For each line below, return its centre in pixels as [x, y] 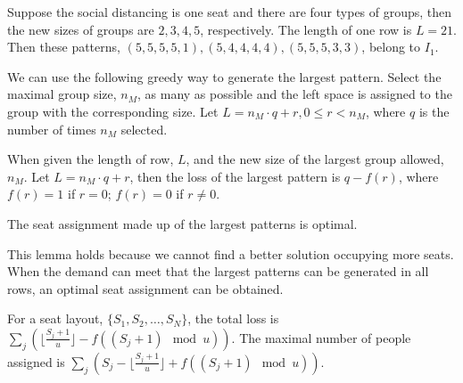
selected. [144, 129]
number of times [52, 129]
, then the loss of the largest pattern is [235, 176]
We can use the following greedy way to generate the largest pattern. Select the [224, 76]
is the [434, 111]
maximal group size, [62, 94]
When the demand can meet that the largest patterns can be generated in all [218, 271]
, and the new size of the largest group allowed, [315, 159]
